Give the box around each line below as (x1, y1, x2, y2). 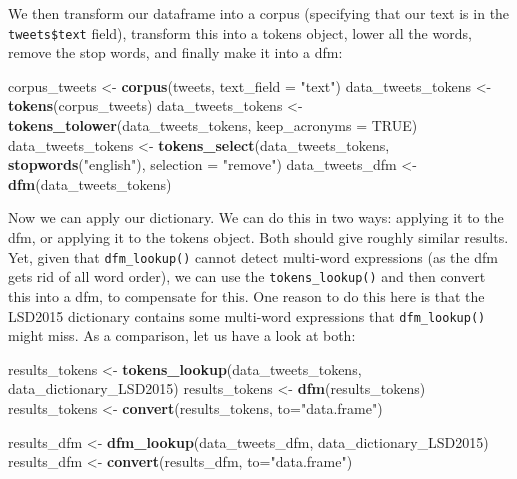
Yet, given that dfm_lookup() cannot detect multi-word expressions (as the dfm (8, 246, 498, 267)
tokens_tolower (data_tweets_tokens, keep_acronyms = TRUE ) (8, 115, 418, 136)
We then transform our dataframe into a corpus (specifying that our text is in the (8, 3, 510, 23)
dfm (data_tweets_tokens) (8, 173, 172, 194)
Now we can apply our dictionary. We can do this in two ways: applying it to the (8, 207, 504, 228)
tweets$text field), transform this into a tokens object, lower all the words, (8, 22, 472, 43)
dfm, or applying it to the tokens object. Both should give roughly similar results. (8, 227, 509, 247)
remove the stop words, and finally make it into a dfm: (8, 42, 343, 63)
